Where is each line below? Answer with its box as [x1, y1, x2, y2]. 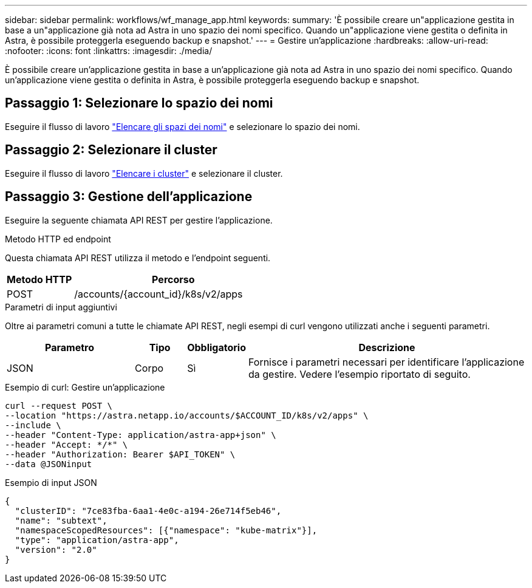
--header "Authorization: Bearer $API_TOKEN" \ [5, 449, 236, 459]
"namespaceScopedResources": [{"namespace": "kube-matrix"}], [15, 525, 318, 535]
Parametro [45, 341, 95, 354]
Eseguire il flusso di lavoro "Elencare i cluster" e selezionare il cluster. [5, 168, 283, 179]
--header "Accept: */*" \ [5, 439, 128, 450]
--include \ [5, 420, 61, 430]
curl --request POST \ [5, 400, 113, 411]
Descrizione [358, 341, 415, 354]
